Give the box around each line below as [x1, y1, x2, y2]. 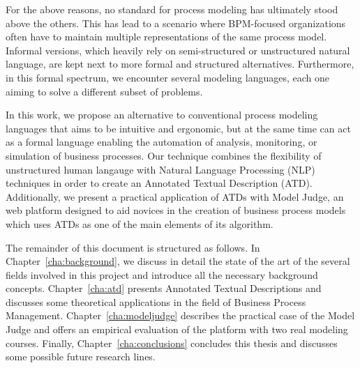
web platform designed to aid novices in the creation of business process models [6, 203, 346, 217]
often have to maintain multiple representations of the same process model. [6, 29, 327, 44]
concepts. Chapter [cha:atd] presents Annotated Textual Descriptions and [6, 281, 322, 296]
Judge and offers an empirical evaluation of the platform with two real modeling [6, 322, 348, 337]
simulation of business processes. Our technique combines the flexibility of [6, 148, 322, 162]
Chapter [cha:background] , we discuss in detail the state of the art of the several [6, 254, 350, 268]
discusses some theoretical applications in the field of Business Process [6, 294, 306, 309]
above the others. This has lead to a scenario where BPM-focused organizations [6, 15, 346, 30]
